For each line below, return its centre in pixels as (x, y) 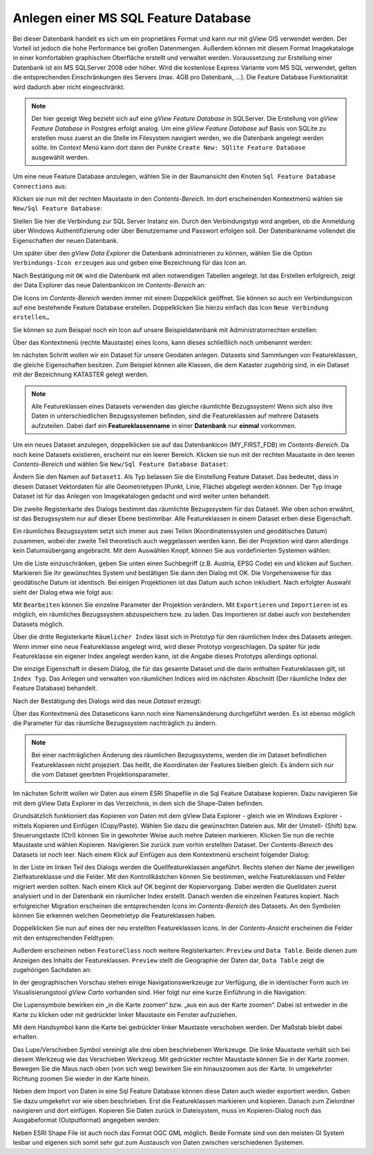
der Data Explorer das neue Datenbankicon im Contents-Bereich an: (109, 285)
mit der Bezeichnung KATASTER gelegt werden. (80, 375)
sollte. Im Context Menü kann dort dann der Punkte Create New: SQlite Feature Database (169, 148)
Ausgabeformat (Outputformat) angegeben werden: (86, 1120)
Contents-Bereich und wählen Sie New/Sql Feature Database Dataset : (121, 464)
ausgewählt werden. (60, 157)
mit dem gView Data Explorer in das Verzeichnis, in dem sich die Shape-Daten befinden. (138, 803)
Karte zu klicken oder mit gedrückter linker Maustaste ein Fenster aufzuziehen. (125, 1014)
